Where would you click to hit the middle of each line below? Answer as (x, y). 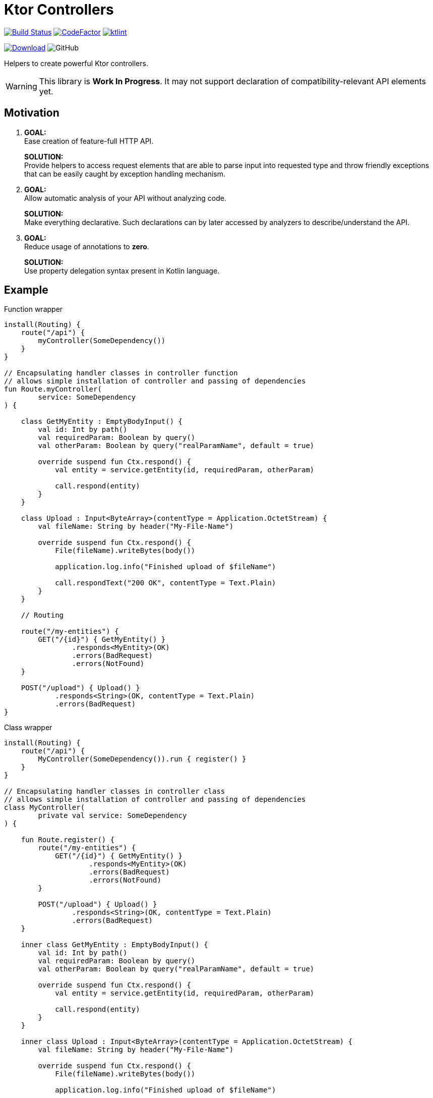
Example (26, 290)
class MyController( (45, 808)
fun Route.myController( (53, 389)
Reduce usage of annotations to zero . (87, 246)
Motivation (32, 113)
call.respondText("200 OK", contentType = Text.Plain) (166, 583)
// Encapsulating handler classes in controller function (121, 373)
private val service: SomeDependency (112, 816)
